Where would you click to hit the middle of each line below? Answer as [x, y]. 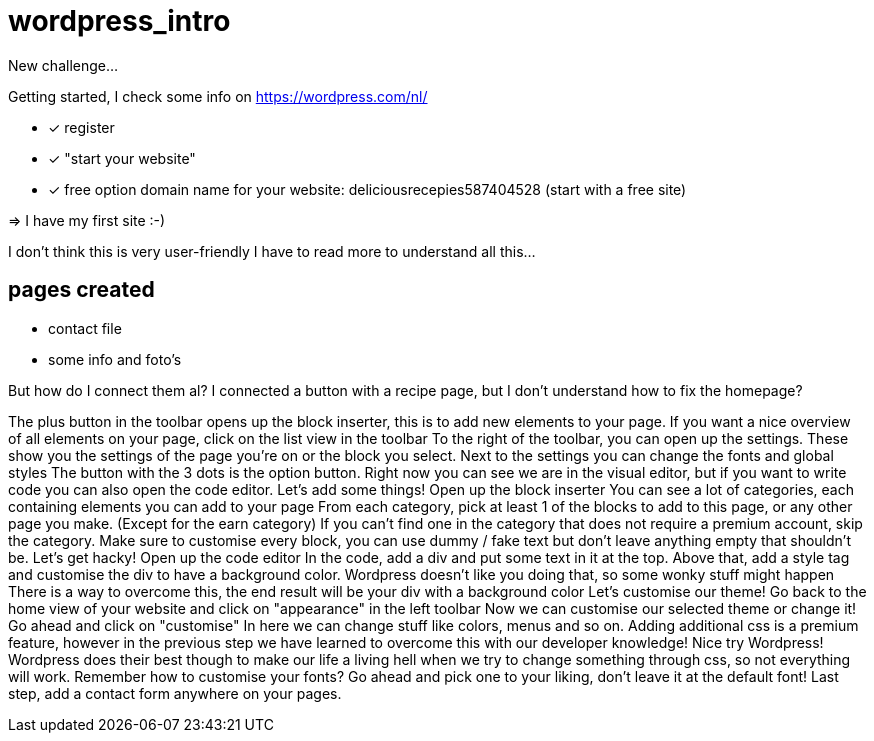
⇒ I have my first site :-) [87, 220]
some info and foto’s [115, 359]
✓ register [81, 127]
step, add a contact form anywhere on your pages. [175, 693]
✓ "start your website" [122, 158]
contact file [85, 328]
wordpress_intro [119, 21]
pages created [81, 290]
